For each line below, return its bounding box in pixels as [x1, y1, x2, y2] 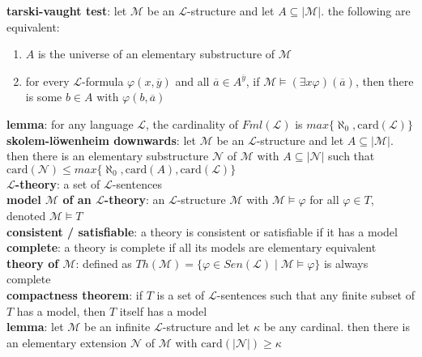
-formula [82, 72, 124, 89]
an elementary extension [6, 334, 127, 351]
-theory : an [104, 191, 165, 208]
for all [309, 191, 339, 208]
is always [323, 254, 369, 271]
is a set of [156, 286, 205, 303]
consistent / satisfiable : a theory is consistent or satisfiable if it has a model [6, 223, 398, 240]
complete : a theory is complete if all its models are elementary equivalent [6, 239, 377, 256]
